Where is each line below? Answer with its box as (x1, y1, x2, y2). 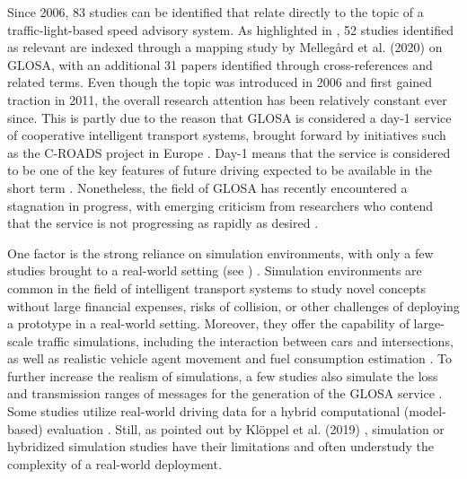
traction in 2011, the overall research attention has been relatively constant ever (7, 90, 447, 109)
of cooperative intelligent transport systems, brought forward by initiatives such (7, 126, 446, 144)
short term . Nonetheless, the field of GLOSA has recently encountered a (7, 178, 408, 196)
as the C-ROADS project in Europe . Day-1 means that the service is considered (7, 143, 451, 161)
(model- (403, 402, 446, 421)
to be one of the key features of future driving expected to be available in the (7, 161, 433, 179)
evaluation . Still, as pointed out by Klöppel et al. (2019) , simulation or (47, 419, 445, 438)
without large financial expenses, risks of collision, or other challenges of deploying (7, 296, 460, 315)
